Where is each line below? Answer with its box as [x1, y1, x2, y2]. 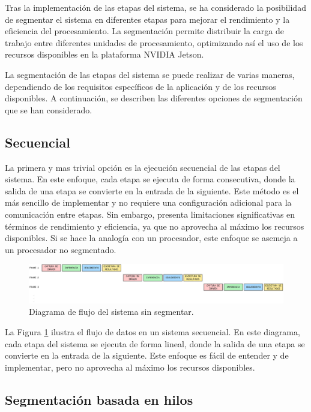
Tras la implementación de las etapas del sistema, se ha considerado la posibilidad [5, 1, 306, 13]
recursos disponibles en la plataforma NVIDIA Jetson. [5, 48, 204, 61]
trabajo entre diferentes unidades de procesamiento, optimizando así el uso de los [5, 36, 303, 49]
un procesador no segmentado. [5, 243, 116, 255]
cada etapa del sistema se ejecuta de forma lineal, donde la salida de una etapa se [5, 337, 305, 350]
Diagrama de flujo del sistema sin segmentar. [29, 305, 194, 318]
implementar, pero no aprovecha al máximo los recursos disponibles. [5, 360, 255, 373]
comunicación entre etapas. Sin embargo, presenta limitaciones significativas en [5, 207, 295, 220]
